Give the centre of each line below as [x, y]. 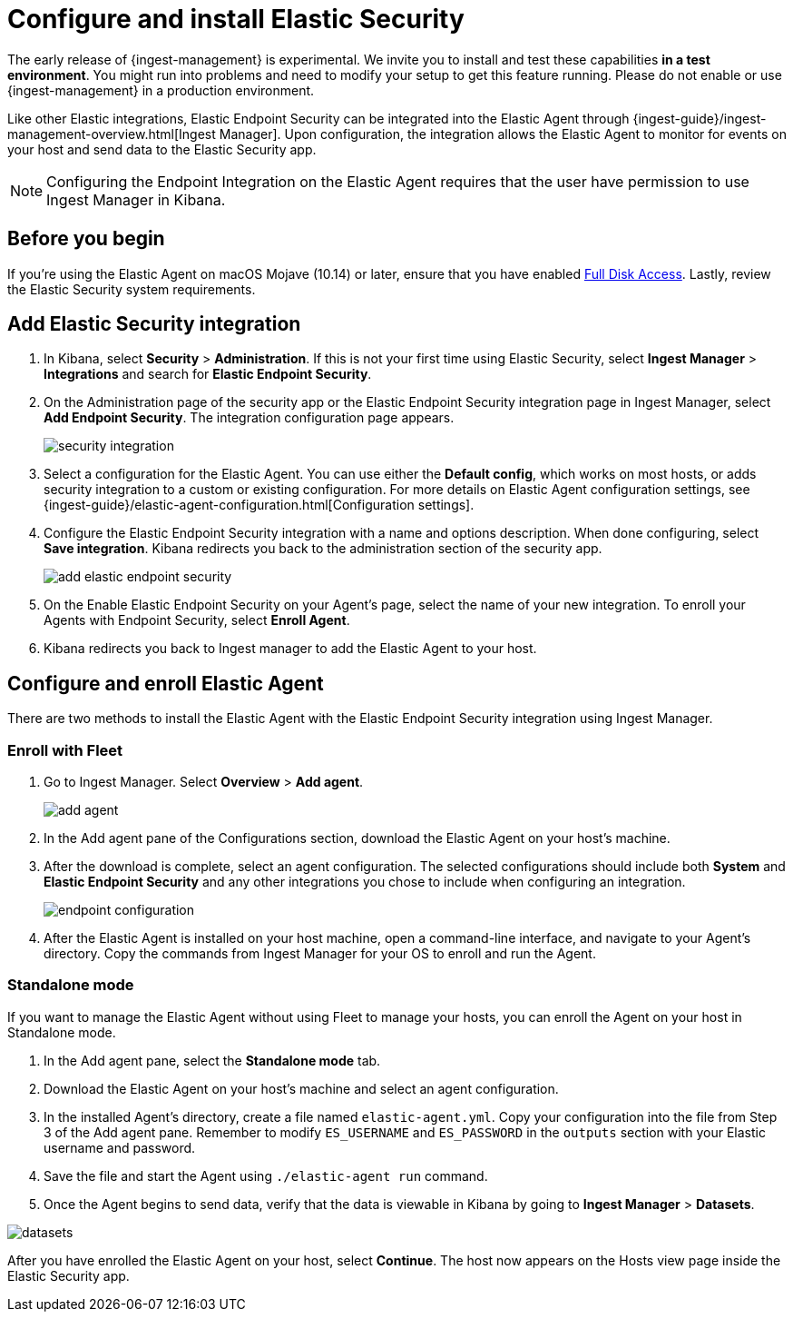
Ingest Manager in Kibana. [136, 199]
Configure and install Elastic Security [236, 19]
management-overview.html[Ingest [112, 134]
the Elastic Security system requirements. [132, 289]
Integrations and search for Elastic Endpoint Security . [208, 374]
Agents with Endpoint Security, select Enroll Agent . [197, 620]
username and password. [120, 1147]
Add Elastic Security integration [154, 324]
